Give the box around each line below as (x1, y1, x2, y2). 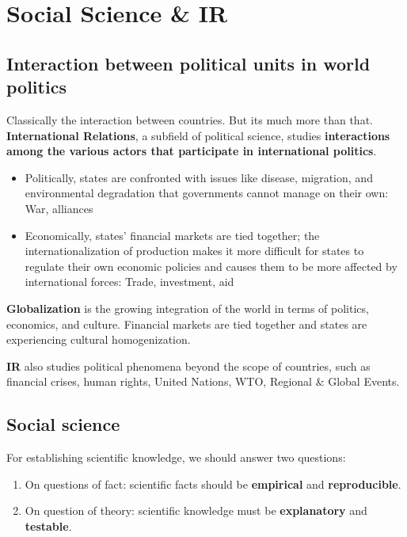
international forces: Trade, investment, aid (25, 273, 234, 290)
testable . (25, 517, 72, 534)
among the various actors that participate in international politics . (6, 143, 377, 159)
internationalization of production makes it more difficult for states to (25, 242, 364, 259)
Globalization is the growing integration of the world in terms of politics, (6, 299, 369, 316)
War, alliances (25, 200, 93, 216)
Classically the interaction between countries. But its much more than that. (6, 111, 373, 128)
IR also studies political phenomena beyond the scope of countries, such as (6, 357, 371, 374)
